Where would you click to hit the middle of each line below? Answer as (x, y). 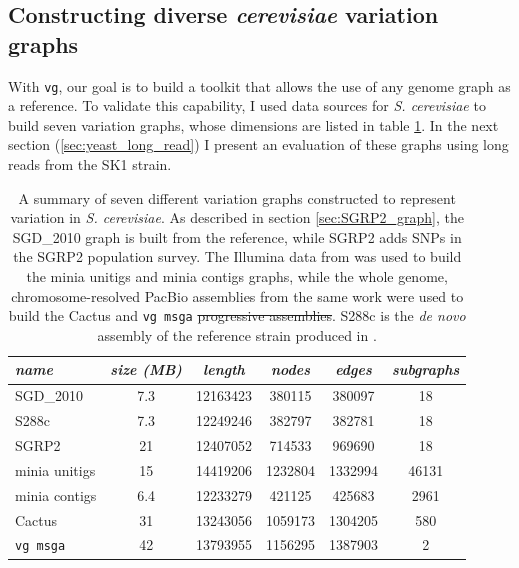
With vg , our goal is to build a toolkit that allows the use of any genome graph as (259, 85)
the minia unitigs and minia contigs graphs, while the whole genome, (237, 276)
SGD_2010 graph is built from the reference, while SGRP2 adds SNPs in (237, 236)
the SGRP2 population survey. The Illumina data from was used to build (237, 256)
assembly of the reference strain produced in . (237, 334)
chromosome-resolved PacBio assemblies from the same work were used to (237, 295)
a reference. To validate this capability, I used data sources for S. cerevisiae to (247, 105)
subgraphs (425, 369)
